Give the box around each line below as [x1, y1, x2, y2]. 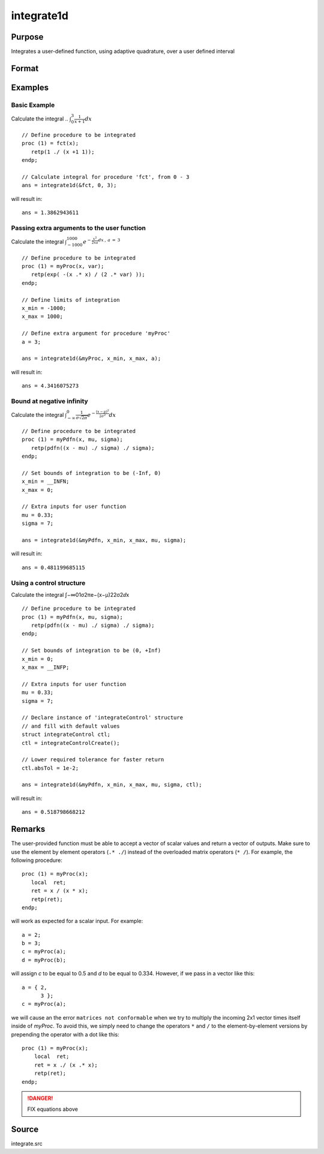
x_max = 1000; [22, 313, 63, 320]
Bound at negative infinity [11, 396, 88, 405]
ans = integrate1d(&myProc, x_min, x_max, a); [22, 355, 161, 362]
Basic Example [11, 101, 55, 109]
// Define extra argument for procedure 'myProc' [22, 330, 171, 337]
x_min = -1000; [22, 305, 67, 312]
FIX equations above [27, 1105, 78, 1113]
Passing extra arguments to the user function [11, 224, 146, 232]
